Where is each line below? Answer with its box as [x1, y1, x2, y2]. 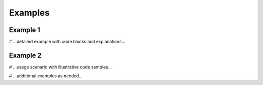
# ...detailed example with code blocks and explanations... [9, 39, 126, 45]
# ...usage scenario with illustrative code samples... [9, 64, 112, 70]
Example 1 [9, 26, 40, 34]
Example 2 [9, 51, 41, 59]
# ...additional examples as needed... [9, 73, 83, 79]
